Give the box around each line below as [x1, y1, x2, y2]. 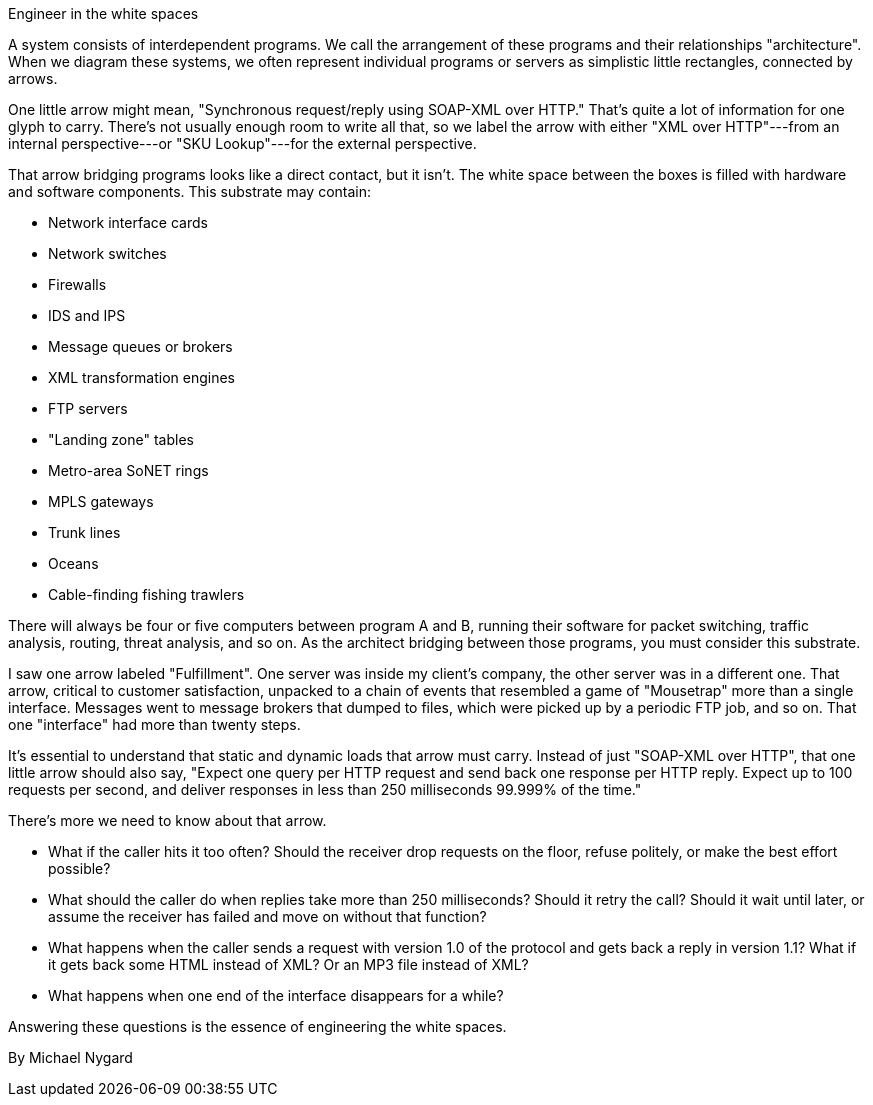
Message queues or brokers [48, 338, 233, 355]
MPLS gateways [48, 493, 154, 510]
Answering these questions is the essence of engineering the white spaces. [8, 1018, 507, 1035]
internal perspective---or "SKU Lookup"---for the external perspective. [8, 135, 477, 152]
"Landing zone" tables [48, 431, 194, 448]
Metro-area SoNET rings [48, 462, 209, 479]
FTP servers [48, 400, 128, 417]
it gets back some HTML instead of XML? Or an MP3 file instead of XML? [48, 956, 529, 973]
